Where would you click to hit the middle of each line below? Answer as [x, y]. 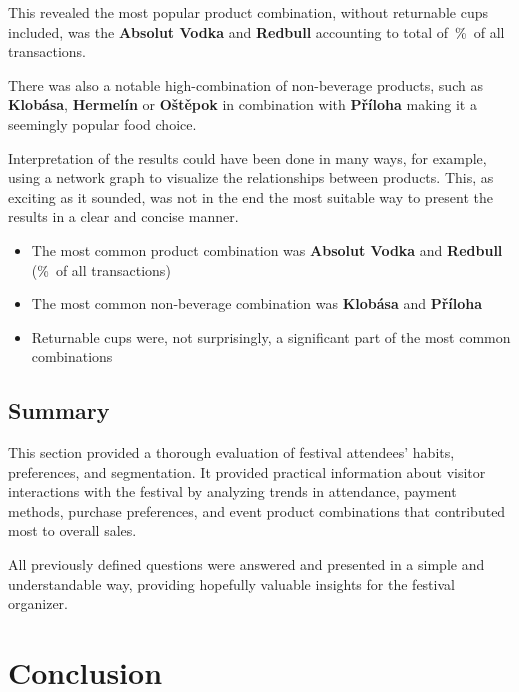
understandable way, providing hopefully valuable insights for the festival [231, 583]
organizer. [38, 603]
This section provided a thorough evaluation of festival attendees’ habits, [231, 452]
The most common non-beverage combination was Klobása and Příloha [257, 303]
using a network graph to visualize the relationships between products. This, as [251, 177]
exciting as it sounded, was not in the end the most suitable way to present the [251, 196]
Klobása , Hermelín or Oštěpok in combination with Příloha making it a [242, 104]
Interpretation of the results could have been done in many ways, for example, [247, 157]
